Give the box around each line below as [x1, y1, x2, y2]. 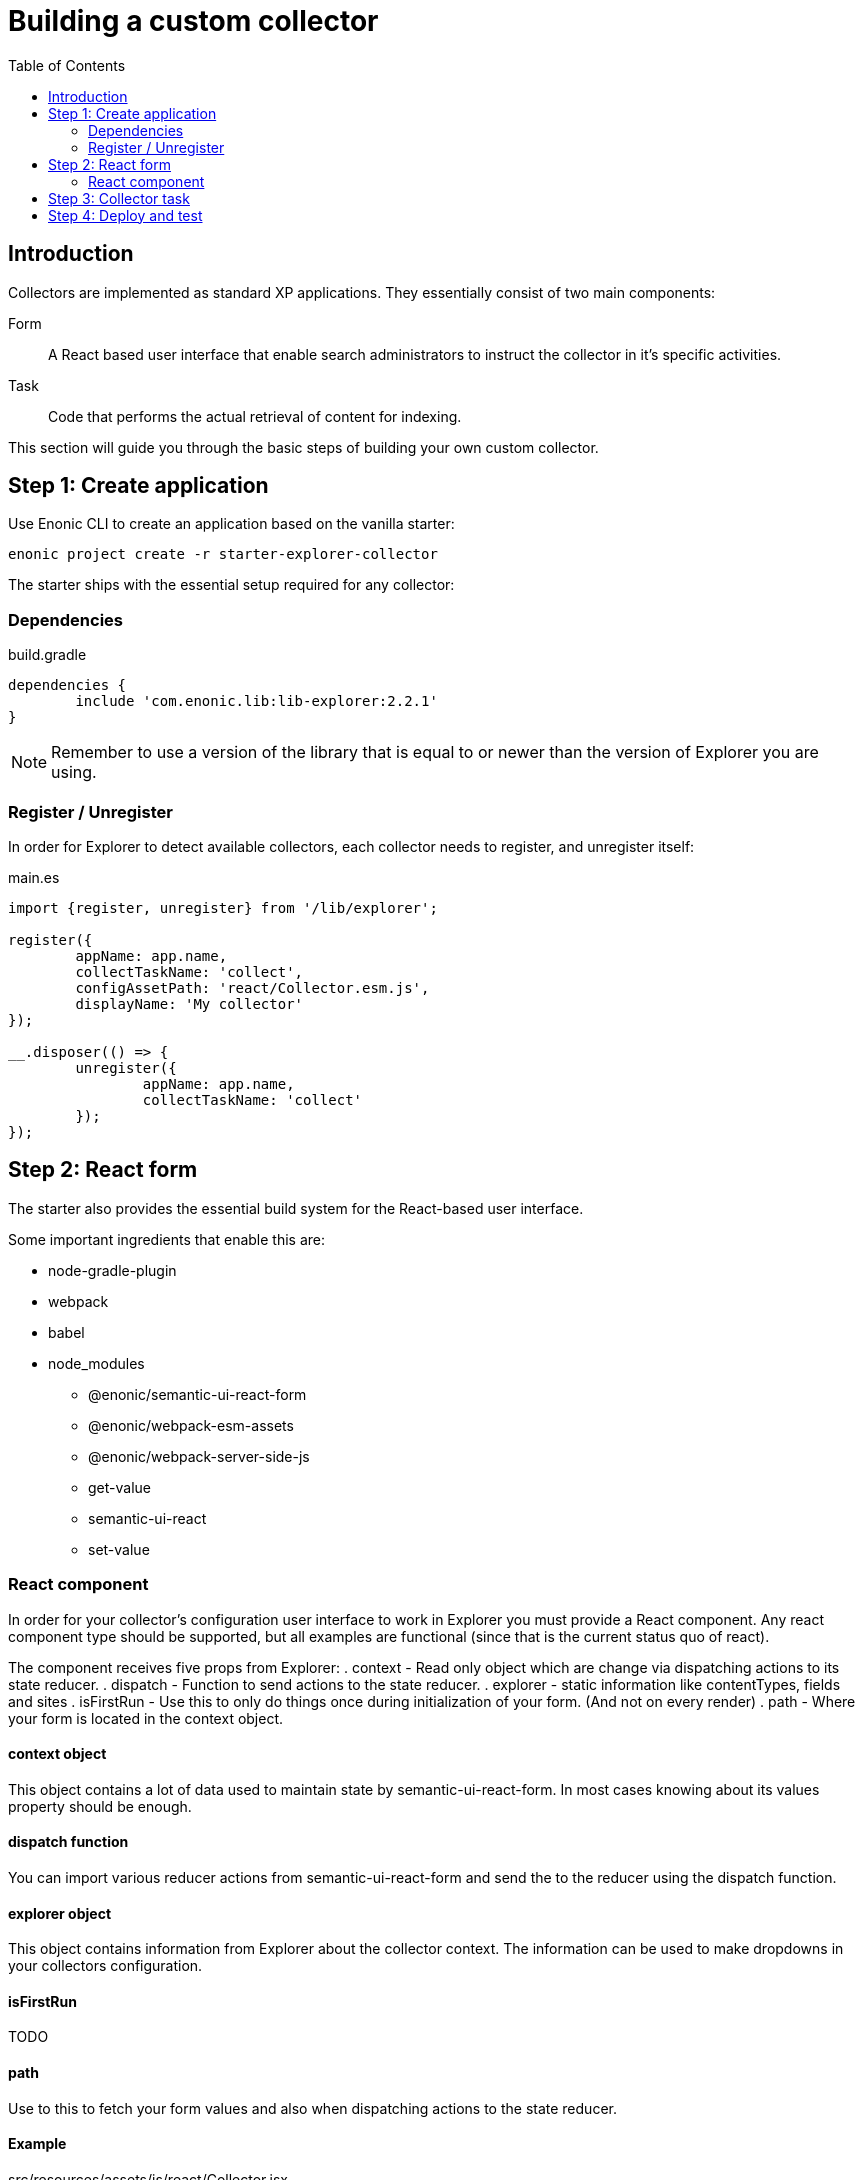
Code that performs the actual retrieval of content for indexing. [48, 407, 462, 425]
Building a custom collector [8, 4, 379, 38]
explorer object [8, 1904, 112, 1922]
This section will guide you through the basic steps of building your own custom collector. [8, 438, 599, 456]
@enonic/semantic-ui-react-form [88, 1385, 307, 1403]
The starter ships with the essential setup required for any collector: [8, 576, 455, 594]
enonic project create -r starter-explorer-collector [8, 546, 438, 563]
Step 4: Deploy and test [48, 206, 203, 224]
